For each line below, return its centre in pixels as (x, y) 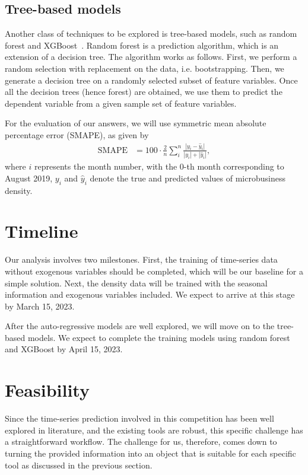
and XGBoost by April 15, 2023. (64, 349)
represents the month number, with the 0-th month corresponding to (159, 166)
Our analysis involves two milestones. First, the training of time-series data (141, 259)
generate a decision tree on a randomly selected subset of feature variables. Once (151, 80)
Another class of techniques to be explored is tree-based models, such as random (151, 34)
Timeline (42, 231)
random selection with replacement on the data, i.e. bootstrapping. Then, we (145, 68)
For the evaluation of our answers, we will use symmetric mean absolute (136, 123)
